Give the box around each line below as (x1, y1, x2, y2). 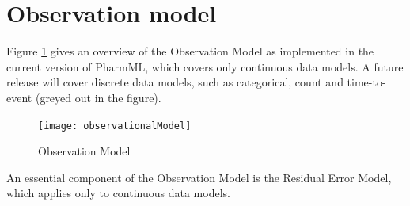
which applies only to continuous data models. (6, 185, 230, 201)
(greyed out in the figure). (35, 89, 161, 105)
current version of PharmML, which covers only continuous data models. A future (6, 58, 404, 74)
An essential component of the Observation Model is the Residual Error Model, (6, 169, 392, 185)
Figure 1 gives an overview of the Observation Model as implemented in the (6, 43, 374, 59)
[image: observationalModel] (38, 120, 192, 132)
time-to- (347, 74, 386, 90)
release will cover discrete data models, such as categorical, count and (6, 74, 344, 90)
